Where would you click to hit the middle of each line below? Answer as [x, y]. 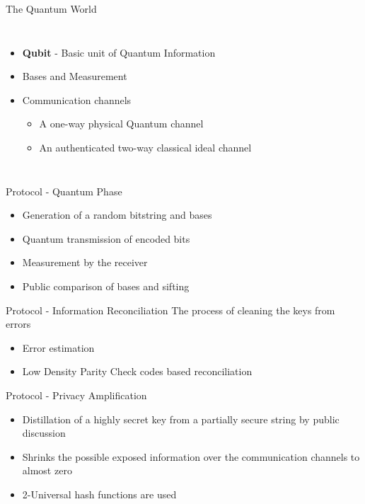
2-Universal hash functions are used [99, 494]
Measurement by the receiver [85, 262]
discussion [44, 433]
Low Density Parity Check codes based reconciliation [137, 371]
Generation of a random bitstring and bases [117, 215]
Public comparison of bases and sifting [106, 286]
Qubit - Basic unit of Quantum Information [119, 52]
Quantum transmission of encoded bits [106, 238]
